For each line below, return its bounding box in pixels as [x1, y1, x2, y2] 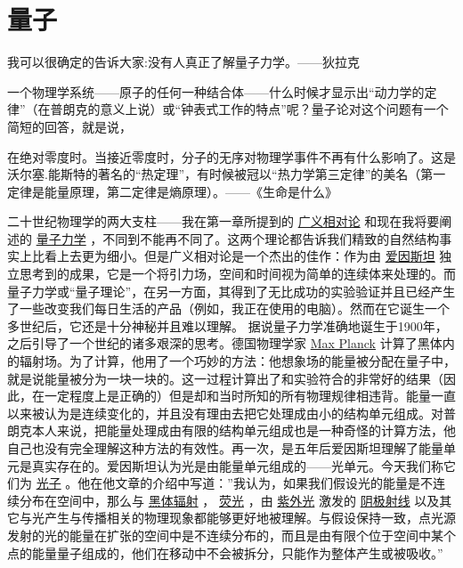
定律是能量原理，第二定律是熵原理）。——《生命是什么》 [7, 182, 337, 200]
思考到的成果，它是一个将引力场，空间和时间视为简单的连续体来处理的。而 [19, 264, 456, 283]
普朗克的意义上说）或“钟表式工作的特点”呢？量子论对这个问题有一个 [50, 100, 449, 118]
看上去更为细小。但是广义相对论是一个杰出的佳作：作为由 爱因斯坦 [44, 247, 435, 265]
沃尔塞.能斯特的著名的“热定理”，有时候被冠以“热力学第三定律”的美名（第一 [7, 165, 446, 183]
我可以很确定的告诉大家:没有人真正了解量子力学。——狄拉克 [7, 53, 360, 71]
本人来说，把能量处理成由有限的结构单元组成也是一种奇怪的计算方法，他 [31, 421, 456, 440]
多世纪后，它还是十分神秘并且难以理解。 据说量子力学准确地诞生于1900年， [7, 316, 448, 335]
